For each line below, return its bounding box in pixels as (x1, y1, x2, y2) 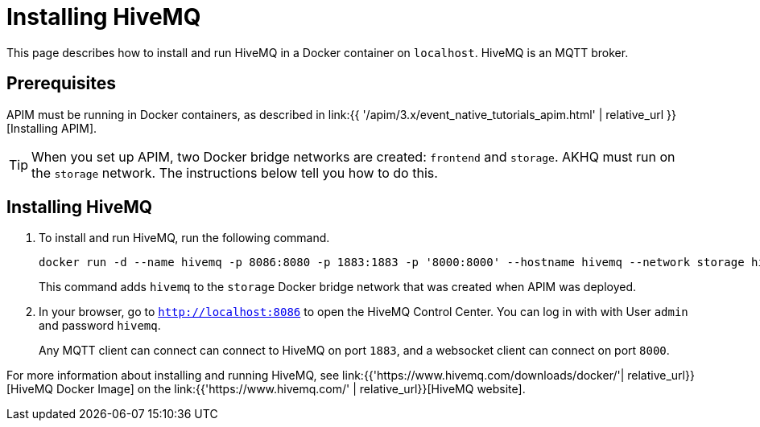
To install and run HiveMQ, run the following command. (39, 231, 330, 245)
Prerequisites (6, 73, 116, 94)
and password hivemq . (39, 318, 161, 333)
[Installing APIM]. (6, 121, 97, 135)
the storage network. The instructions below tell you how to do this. (31, 164, 438, 181)
